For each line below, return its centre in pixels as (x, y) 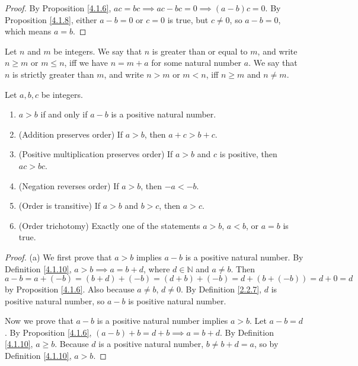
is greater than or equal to (200, 51)
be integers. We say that (98, 51)
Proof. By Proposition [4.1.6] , (58, 8)
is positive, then (248, 154)
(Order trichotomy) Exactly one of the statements (109, 225)
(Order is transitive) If (59, 206)
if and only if (64, 114)
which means (28, 31)
